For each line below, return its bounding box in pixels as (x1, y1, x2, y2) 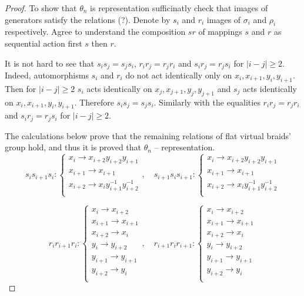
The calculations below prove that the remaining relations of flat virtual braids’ (5, 129, 291, 142)
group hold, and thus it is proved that (5, 141, 142, 153)
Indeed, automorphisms (5, 69, 89, 81)
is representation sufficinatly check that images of (90, 2, 268, 14)
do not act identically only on (125, 69, 232, 81)
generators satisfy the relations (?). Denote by (5, 13, 171, 25)
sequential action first (5, 37, 82, 49)
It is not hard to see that (5, 57, 95, 69)
